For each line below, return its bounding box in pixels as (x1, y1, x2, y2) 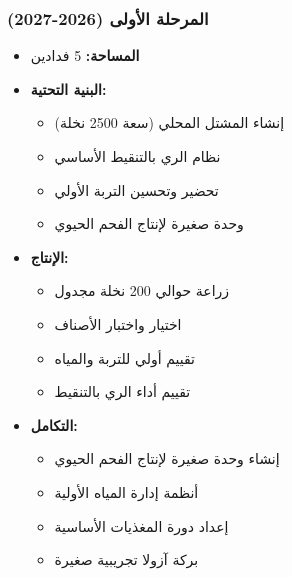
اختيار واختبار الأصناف (54, 313, 182, 334)
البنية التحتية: (30, 78, 107, 99)
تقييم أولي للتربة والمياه (54, 347, 195, 368)
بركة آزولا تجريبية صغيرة (54, 549, 199, 570)
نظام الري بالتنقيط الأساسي (54, 146, 221, 166)
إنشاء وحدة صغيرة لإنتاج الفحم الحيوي (54, 448, 280, 469)
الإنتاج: (30, 246, 69, 267)
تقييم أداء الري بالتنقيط (54, 381, 191, 402)
